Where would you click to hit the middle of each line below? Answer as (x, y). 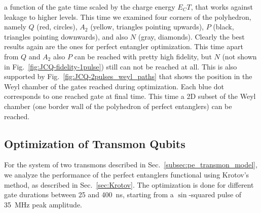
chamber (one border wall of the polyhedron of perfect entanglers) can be (118, 106)
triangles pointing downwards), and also (66, 36)
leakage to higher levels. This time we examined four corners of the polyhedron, (128, 16)
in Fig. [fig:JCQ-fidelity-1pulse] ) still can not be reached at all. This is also (121, 66)
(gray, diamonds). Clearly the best (191, 36)
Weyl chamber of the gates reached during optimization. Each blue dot (114, 86)
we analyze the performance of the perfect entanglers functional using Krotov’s (127, 174)
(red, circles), (57, 27)
